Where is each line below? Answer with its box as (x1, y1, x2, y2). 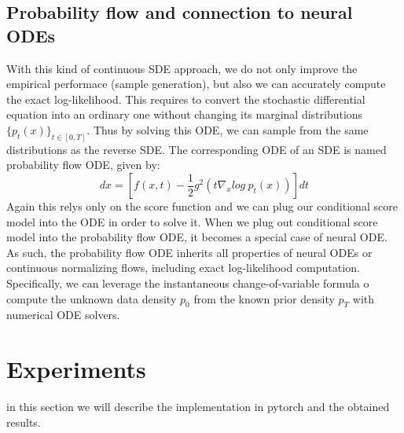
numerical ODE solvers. (6, 306, 120, 323)
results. (6, 413, 41, 430)
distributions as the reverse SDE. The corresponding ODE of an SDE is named (6, 141, 387, 157)
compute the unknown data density (6, 290, 177, 306)
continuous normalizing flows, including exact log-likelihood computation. (6, 259, 360, 276)
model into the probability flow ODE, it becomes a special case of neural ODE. (6, 229, 387, 245)
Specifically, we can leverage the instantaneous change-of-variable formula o (6, 274, 369, 291)
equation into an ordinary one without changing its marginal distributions (6, 106, 363, 123)
